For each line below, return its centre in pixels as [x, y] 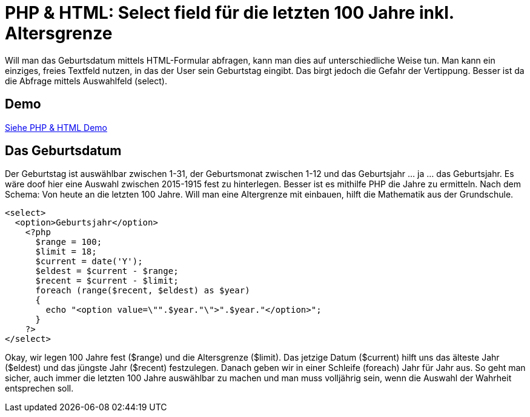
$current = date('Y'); [89, 262]
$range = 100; [69, 242]
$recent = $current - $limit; [107, 281]
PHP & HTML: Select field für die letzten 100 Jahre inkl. [230, 13]
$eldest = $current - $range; [107, 271]
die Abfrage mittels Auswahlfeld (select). [86, 81]
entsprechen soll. [39, 389]
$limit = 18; [66, 252]
